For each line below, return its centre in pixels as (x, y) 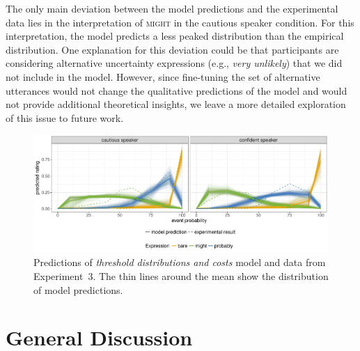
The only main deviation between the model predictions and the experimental (172, 8)
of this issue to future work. (65, 117)
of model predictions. (78, 289)
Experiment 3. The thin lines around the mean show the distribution (181, 276)
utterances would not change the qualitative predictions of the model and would (177, 90)
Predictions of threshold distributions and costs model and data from (180, 262)
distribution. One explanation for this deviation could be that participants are (172, 49)
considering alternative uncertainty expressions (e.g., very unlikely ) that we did (174, 63)
